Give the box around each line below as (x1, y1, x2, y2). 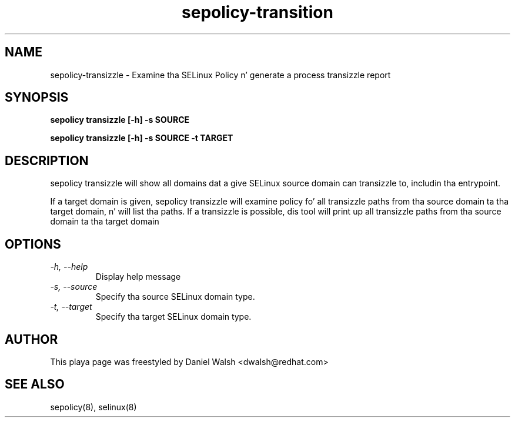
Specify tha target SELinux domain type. (95, 312, 252, 322)
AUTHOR (5, 331, 58, 347)
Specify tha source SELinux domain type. (95, 292, 255, 302)
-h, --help (50, 262, 88, 272)
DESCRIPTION (5, 153, 89, 168)
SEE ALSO (5, 377, 65, 392)
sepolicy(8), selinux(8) (50, 401, 137, 412)
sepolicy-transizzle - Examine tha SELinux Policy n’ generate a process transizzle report (50, 69, 391, 80)
